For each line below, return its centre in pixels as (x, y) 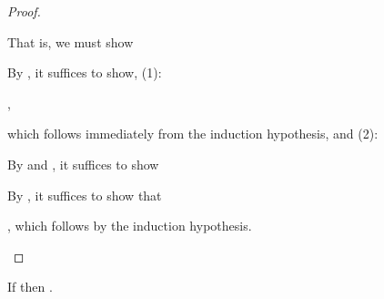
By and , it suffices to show (83, 164)
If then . (30, 287)
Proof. (24, 11)
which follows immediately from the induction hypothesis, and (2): (193, 134)
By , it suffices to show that (85, 195)
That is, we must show (71, 41)
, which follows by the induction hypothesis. (130, 226)
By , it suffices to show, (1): (85, 72)
